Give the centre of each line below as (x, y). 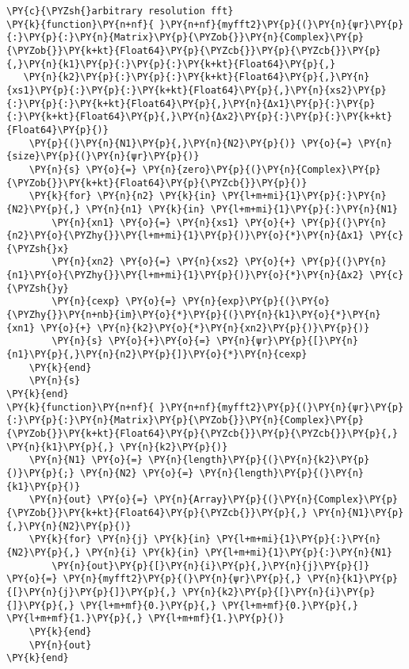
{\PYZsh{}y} (38, 288)
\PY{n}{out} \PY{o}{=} (88, 500)
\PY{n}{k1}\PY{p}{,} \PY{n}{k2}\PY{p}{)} (117, 447)
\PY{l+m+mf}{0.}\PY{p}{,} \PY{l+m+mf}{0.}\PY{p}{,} (219, 605)
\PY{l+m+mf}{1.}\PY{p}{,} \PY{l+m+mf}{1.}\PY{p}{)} (145, 619)
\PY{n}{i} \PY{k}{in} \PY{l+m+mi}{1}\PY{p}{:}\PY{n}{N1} (239, 552)
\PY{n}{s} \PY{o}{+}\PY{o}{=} (131, 341)
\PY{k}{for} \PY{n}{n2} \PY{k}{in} (122, 196)
